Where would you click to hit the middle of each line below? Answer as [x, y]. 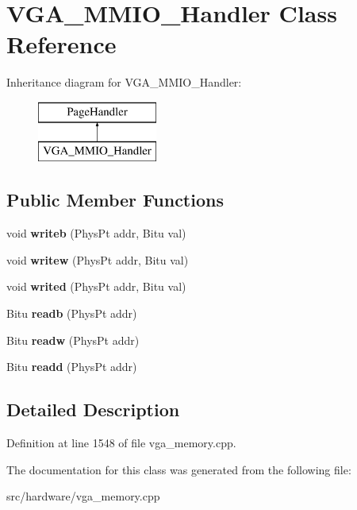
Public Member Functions [115, 200]
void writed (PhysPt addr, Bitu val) [96, 286]
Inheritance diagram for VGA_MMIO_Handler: [124, 82]
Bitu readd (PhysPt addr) [72, 367]
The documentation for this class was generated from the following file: [179, 469]
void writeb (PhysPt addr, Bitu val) [96, 233]
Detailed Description [93, 410]
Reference [61, 44]
